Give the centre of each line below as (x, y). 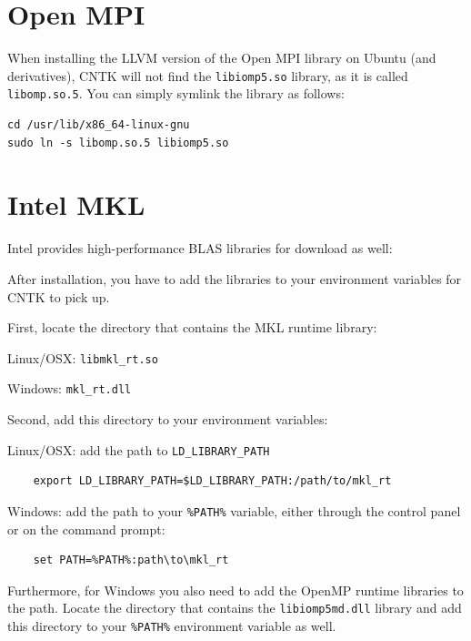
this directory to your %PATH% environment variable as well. (172, 625)
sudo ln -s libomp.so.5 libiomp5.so (118, 142)
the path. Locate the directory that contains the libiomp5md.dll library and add (235, 608)
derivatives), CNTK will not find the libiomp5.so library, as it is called (208, 75)
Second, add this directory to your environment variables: (168, 419)
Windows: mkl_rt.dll (70, 388)
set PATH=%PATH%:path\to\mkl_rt (131, 560)
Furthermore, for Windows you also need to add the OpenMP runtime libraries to (235, 590)
